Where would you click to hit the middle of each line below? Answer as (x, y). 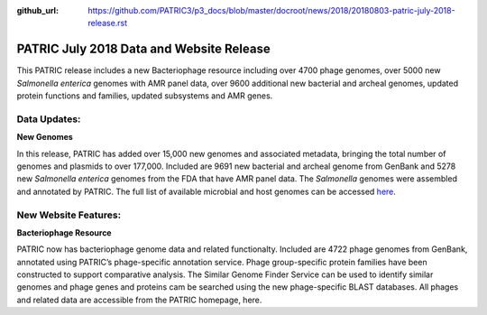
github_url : (37, 10)
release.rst (108, 23)
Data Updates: (49, 119)
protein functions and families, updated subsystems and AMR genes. (145, 96)
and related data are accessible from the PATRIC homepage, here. (139, 300)
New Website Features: (69, 215)
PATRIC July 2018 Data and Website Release (143, 49)
